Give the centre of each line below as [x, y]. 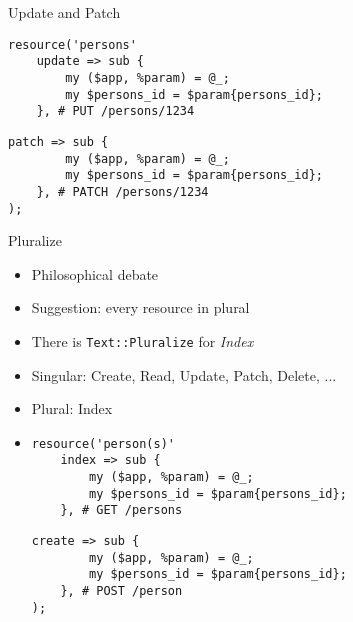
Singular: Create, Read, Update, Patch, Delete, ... [184, 374]
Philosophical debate [95, 273]
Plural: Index [72, 408]
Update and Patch [64, 12]
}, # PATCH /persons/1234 [122, 191]
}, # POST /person [121, 591]
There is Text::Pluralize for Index [142, 340]
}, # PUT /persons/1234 [115, 111]
